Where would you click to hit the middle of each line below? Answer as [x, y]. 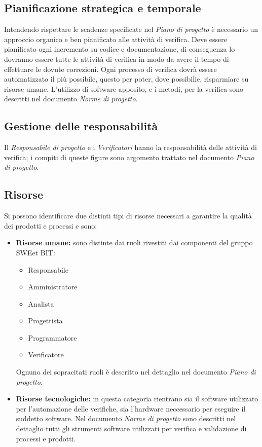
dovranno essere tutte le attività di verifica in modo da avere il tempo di [117, 59]
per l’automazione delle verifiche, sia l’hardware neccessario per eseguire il [131, 408]
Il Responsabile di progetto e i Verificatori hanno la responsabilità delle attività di [130, 147]
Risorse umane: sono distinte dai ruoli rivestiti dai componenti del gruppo [134, 243]
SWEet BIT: [35, 252]
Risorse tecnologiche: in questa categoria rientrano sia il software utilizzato [137, 399]
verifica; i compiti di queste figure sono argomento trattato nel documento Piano [129, 157]
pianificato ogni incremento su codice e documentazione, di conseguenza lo [120, 49]
